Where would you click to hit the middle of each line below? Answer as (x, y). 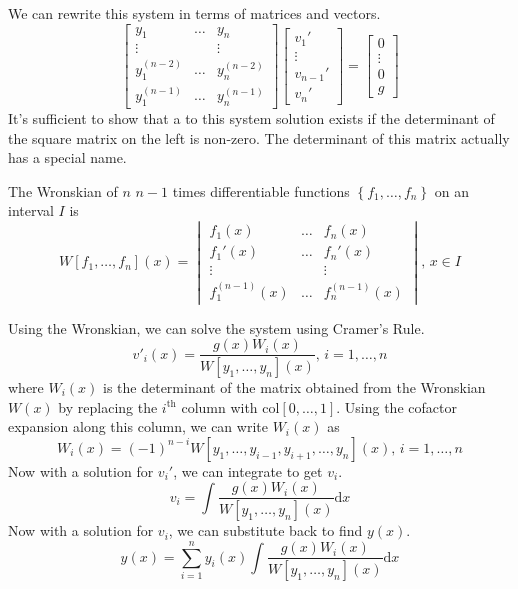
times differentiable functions (261, 190)
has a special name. (67, 157)
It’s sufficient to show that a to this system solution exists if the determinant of (251, 118)
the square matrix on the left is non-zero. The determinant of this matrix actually (259, 137)
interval (31, 210)
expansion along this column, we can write (138, 426)
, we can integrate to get (248, 470)
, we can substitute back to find (265, 530)
